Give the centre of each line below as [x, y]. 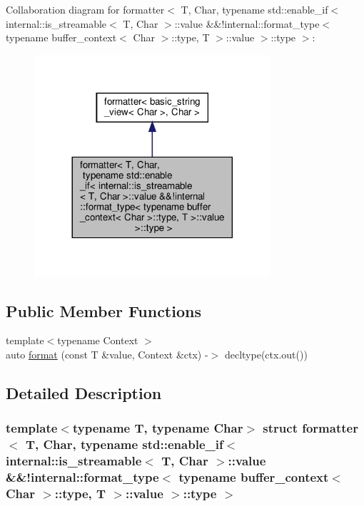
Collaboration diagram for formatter [85, 9]
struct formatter [310, 428]
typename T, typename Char [158, 428]
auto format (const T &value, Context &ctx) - [107, 354]
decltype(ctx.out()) [266, 354]
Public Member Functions [103, 310]
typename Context [98, 340]
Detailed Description [84, 392]
